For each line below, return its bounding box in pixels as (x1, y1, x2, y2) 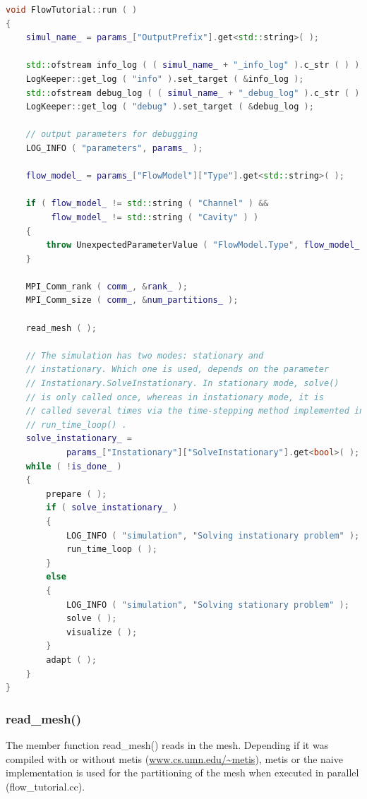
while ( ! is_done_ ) (25, 461, 122, 471)
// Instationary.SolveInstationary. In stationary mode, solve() (25, 378, 339, 389)
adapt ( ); (46, 654, 97, 665)
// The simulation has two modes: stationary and (25, 350, 264, 361)
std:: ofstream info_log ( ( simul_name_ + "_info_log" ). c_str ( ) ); (25, 60, 365, 71)
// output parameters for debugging (25, 129, 198, 140)
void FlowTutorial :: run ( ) (6, 5, 138, 15)
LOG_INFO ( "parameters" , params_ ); (25, 143, 203, 153)
